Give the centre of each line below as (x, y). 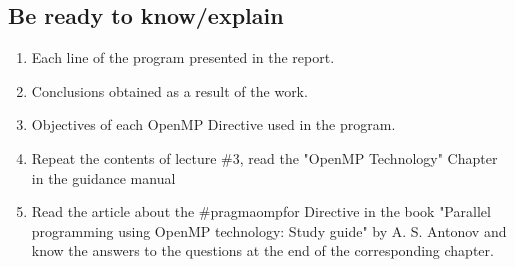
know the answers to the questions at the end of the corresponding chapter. (262, 250)
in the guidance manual (103, 177)
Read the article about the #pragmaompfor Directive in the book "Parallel (261, 211)
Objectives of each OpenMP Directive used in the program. (213, 124)
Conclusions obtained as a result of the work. (169, 90)
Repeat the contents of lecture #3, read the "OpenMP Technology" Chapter (264, 157)
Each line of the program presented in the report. (183, 57)
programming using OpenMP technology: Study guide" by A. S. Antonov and (269, 230)
